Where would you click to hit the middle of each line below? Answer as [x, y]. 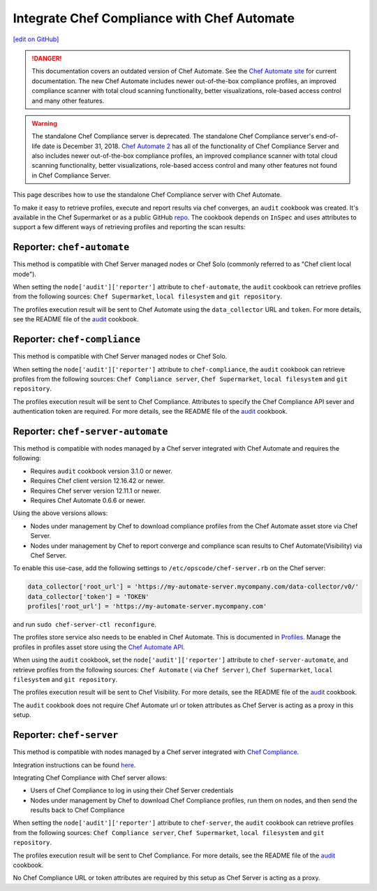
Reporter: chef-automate [71, 247]
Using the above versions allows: [60, 513]
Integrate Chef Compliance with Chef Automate [154, 18]
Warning [44, 123]
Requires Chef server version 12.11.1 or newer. [96, 491]
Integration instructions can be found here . [74, 765]
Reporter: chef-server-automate [90, 431]
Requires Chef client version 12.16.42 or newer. [98, 481]
